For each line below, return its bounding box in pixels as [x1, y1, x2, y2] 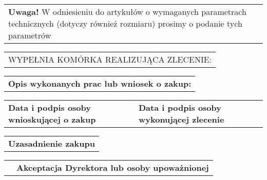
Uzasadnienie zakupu [8, 137, 95, 149]
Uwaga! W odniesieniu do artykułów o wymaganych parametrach [8, 6, 246, 17]
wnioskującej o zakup [8, 113, 96, 125]
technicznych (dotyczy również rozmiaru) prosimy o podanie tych [8, 17, 242, 29]
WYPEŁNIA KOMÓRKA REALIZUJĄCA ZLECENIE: [8, 53, 212, 65]
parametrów [8, 29, 51, 41]
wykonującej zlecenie [138, 113, 224, 125]
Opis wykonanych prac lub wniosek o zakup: [8, 77, 192, 89]
